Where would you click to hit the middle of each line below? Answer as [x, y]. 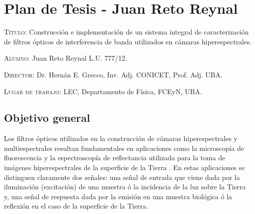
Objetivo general [47, 118]
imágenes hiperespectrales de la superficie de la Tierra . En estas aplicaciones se [125, 167]
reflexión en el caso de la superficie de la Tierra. [76, 206]
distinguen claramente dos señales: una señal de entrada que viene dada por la [122, 177]
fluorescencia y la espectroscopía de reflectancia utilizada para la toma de [115, 158]
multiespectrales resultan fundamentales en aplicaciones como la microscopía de [124, 148]
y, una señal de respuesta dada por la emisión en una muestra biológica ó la [118, 196]
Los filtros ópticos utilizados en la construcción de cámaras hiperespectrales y [121, 138]
